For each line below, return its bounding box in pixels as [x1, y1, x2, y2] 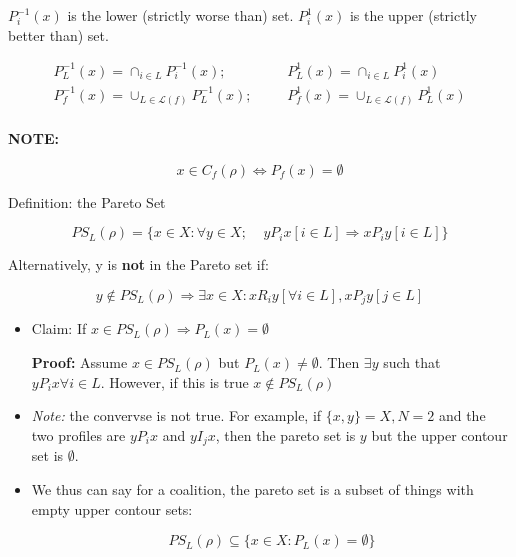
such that [383, 352, 441, 373]
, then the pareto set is [215, 424, 356, 445]
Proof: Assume [31, 352, 128, 373]
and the [438, 405, 486, 426]
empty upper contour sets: [31, 498, 193, 519]
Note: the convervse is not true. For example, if [31, 405, 322, 426]
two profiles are [31, 424, 126, 445]
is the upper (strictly [349, 5, 477, 25]
